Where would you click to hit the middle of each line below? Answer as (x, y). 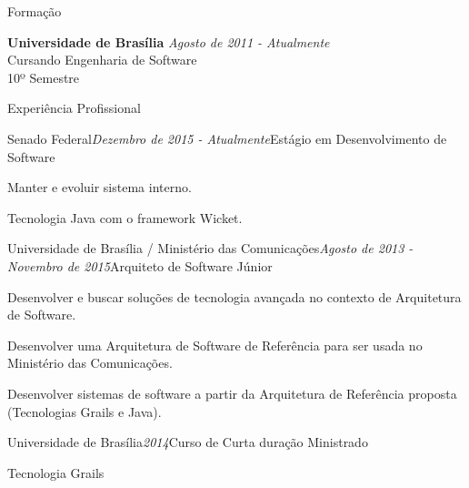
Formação (35, 11)
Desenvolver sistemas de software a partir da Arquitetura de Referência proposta (232, 393)
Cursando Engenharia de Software (102, 60)
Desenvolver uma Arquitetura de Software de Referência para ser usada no (215, 345)
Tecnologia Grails (56, 472)
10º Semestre (44, 77)
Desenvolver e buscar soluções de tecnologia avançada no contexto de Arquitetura (234, 296)
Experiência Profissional (74, 108)
